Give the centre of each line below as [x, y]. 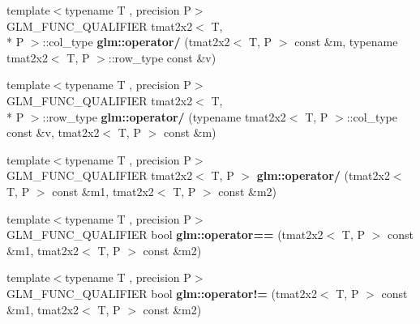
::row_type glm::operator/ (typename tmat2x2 [164, 116]
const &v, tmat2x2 [53, 132]
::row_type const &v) [162, 57]
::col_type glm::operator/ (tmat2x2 [136, 42]
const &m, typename [346, 42]
